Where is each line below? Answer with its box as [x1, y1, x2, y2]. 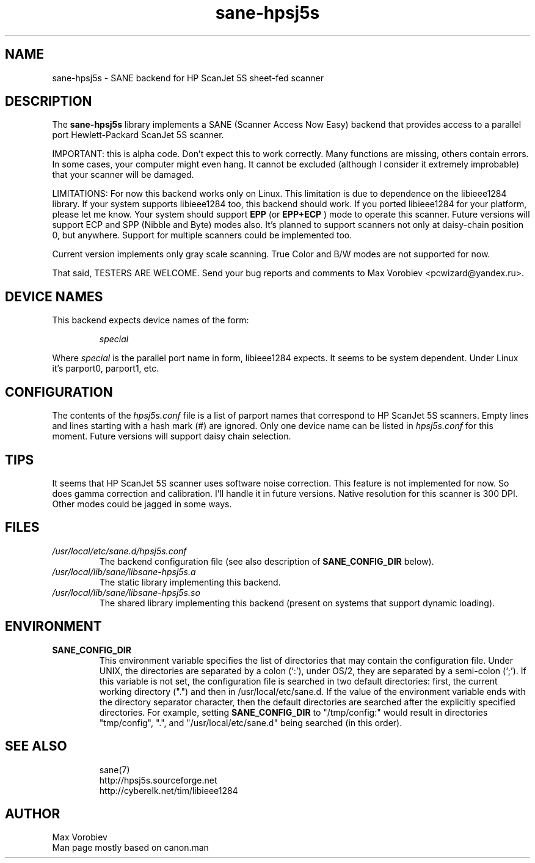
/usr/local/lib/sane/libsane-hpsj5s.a [52, 566, 196, 577]
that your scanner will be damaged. [52, 169, 194, 180]
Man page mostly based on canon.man [52, 842, 209, 853]
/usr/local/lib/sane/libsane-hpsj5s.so [52, 587, 200, 598]
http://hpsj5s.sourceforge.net [99, 774, 217, 785]
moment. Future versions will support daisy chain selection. [52, 431, 291, 442]
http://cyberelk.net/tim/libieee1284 [99, 785, 238, 796]
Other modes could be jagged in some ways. [52, 498, 232, 509]
